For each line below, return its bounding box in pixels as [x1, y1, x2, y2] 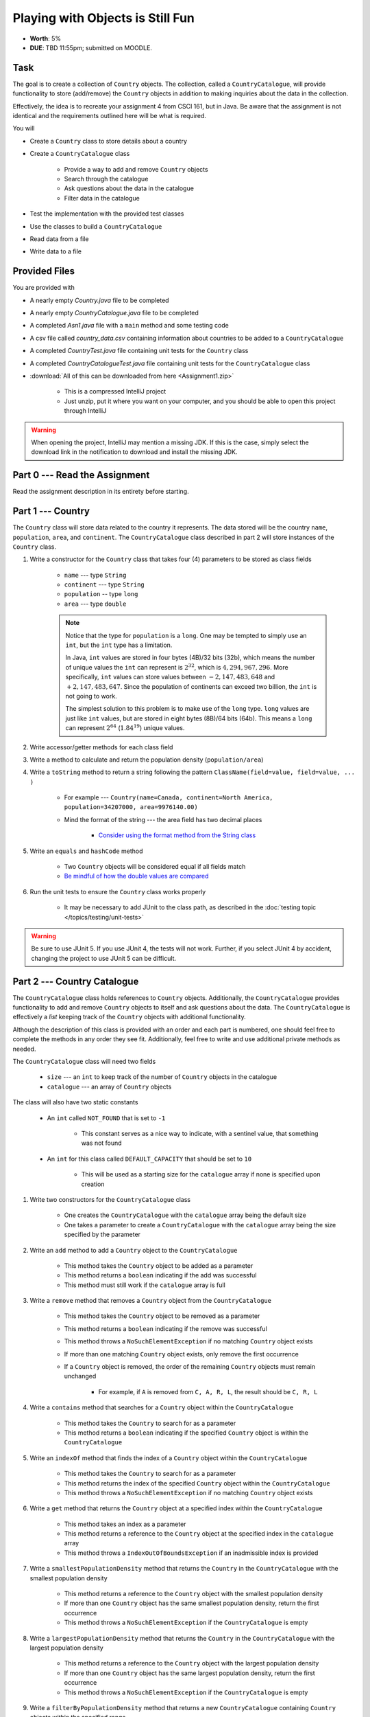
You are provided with [12, 284, 75, 292]
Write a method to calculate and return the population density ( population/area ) [29, 755, 264, 764]
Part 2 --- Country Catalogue [12, 975, 139, 987]
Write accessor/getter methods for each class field [29, 742, 173, 751]
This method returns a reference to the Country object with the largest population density [64, 1659, 319, 1668]
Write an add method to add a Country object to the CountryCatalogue [29, 1246, 238, 1254]
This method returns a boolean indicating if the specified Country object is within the [64, 1429, 308, 1437]
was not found [81, 1139, 123, 1147]
